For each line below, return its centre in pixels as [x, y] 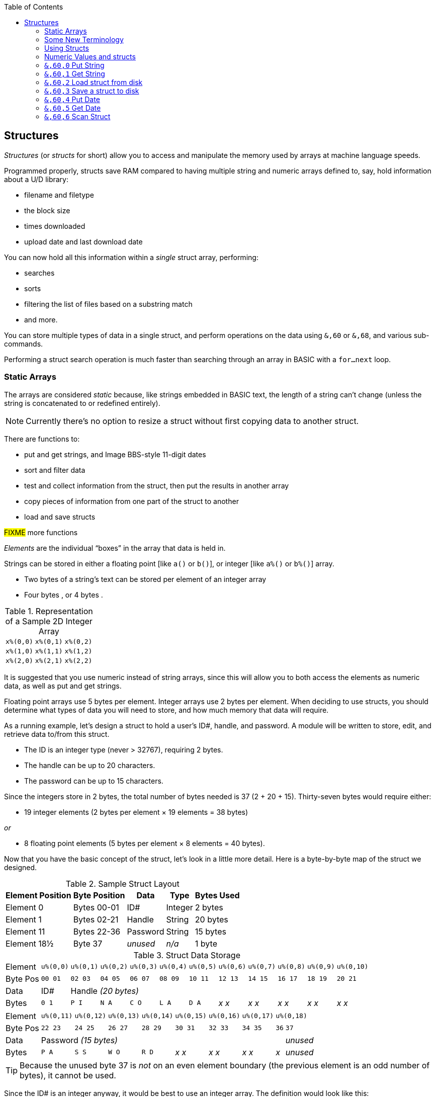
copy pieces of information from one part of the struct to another [132, 501]
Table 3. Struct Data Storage [187, 955]
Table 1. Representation [49, 611]
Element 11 [25, 931]
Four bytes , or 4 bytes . [64, 595]
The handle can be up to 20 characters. [90, 765]
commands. [24, 344]
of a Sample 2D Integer [49, 621]
